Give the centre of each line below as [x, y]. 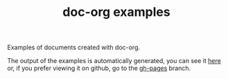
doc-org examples [116, 12]
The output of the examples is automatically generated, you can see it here [114, 61]
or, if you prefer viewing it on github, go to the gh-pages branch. [99, 68]
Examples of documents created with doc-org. [74, 47]
